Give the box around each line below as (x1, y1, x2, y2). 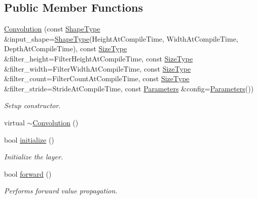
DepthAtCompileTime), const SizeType (4, 43, 127, 54)
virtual (4, 117, 25, 127)
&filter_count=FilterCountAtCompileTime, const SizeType (4, 73, 190, 84)
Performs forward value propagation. (4, 185, 118, 196)
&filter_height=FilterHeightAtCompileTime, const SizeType (4, 53, 193, 63)
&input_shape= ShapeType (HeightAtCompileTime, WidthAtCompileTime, (4, 33, 238, 44)
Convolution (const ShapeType (4, 23, 100, 34)
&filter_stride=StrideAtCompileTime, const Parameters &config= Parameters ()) (4, 83, 254, 93)
